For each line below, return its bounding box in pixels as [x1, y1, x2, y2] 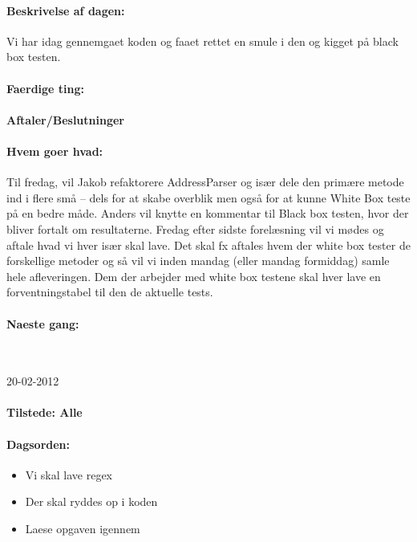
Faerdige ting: [6, 79, 85, 96]
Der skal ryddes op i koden [25, 493, 158, 510]
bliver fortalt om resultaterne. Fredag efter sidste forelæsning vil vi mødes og [6, 220, 384, 237]
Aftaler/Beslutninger [6, 111, 124, 128]
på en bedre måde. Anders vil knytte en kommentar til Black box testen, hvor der [6, 205, 409, 222]
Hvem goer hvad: [6, 142, 103, 159]
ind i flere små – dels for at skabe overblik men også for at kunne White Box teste [6, 189, 411, 206]
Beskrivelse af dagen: [6, 2, 125, 18]
